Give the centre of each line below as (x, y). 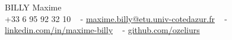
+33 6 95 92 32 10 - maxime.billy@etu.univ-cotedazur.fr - (116, 18)
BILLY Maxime (33, 7)
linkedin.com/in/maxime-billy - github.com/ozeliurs (102, 30)
